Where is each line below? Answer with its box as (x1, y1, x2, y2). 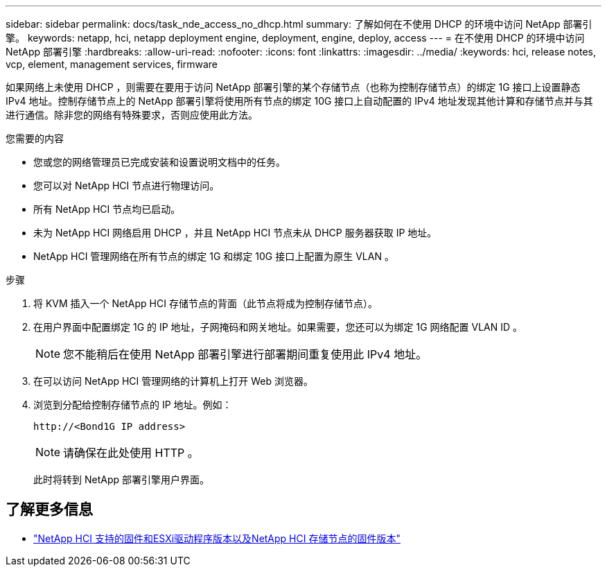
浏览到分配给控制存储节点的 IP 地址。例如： (33, 399, 232, 410)
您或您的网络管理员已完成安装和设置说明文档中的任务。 (33, 156, 285, 168)
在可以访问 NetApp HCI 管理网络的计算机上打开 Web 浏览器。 (33, 375, 313, 387)
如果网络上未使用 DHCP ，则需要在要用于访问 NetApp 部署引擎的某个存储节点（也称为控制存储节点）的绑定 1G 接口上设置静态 (6, 81, 581, 93)
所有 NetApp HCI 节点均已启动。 (33, 203, 181, 215)
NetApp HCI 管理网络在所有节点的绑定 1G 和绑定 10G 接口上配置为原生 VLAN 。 (33, 250, 394, 262)
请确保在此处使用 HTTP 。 (63, 446, 199, 460)
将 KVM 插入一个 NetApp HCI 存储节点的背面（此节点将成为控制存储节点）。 (33, 297, 378, 309)
